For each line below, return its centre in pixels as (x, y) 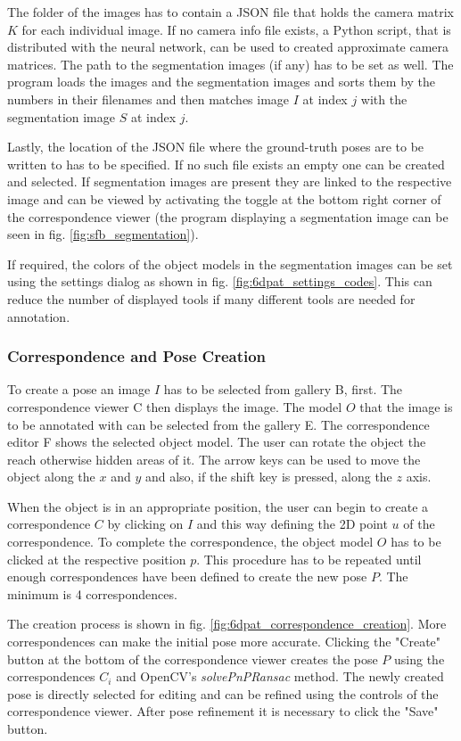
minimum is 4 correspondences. (92, 593)
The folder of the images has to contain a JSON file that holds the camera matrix (231, 12)
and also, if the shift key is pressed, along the (268, 477)
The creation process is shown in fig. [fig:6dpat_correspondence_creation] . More (227, 624)
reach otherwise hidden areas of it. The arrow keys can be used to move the (214, 459)
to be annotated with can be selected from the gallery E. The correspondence (218, 424)
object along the (51, 477)
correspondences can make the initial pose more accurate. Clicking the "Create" (224, 642)
